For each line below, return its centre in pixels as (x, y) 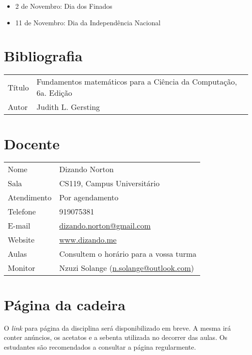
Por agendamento (89, 197)
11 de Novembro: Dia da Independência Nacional (88, 22)
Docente (32, 143)
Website (21, 240)
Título (18, 87)
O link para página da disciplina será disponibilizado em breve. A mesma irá (118, 328)
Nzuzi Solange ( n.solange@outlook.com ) (127, 268)
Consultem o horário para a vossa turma (128, 254)
